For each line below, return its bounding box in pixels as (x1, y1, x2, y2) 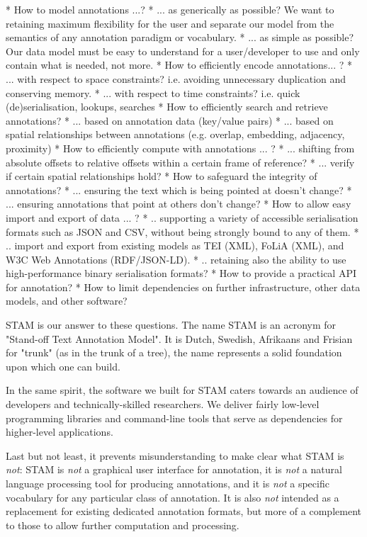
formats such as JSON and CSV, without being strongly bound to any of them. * (6, 224, 359, 239)
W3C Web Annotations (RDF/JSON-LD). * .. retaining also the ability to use (6, 251, 346, 266)
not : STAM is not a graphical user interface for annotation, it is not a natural (6, 462, 342, 477)
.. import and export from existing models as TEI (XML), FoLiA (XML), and (6, 238, 344, 253)
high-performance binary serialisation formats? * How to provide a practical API (6, 266, 356, 281)
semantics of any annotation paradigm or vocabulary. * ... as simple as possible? (6, 30, 354, 45)
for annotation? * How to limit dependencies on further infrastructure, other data (6, 279, 361, 294)
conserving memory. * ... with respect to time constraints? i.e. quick (6, 85, 300, 100)
